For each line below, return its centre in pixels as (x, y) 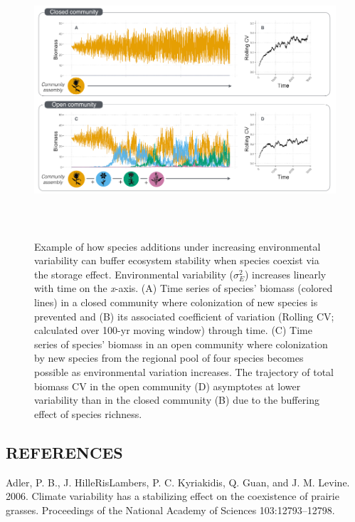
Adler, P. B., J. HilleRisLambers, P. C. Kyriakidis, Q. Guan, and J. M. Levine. (178, 482)
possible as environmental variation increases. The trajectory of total (184, 371)
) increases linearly (286, 274)
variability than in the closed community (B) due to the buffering (177, 400)
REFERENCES (64, 452)
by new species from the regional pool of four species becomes (169, 358)
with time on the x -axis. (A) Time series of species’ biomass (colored (184, 288)
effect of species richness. (88, 413)
